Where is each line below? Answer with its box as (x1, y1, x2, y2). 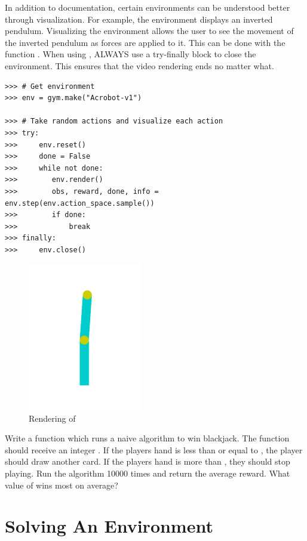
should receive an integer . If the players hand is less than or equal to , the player (5, 443, 303, 456)
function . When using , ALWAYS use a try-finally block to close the (5, 48, 256, 60)
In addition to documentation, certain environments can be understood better (5, 1, 290, 13)
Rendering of (29, 412, 76, 424)
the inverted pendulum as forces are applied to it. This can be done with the (5, 36, 285, 48)
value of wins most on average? (5, 478, 118, 491)
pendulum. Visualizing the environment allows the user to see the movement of (5, 24, 294, 37)
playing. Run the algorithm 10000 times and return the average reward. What (5, 467, 290, 480)
